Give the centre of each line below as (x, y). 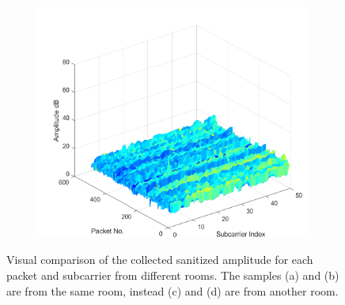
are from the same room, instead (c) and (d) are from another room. (172, 290)
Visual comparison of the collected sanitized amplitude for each (160, 260)
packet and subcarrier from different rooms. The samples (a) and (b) (173, 275)
